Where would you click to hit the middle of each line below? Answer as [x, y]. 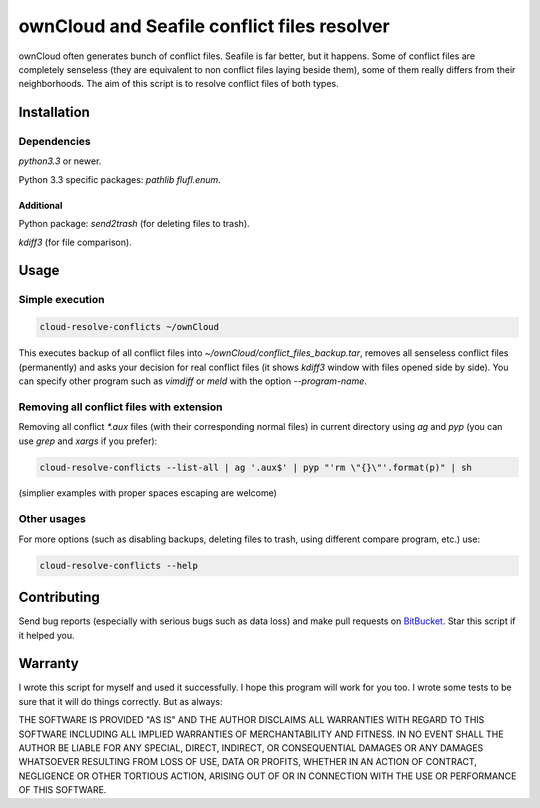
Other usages [52, 519]
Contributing [59, 597]
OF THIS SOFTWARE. [62, 790]
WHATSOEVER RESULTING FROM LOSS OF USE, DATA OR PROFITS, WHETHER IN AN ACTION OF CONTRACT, [247, 762]
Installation [54, 112]
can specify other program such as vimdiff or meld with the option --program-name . [192, 381]
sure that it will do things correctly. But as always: [120, 701]
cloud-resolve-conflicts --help [119, 565]
